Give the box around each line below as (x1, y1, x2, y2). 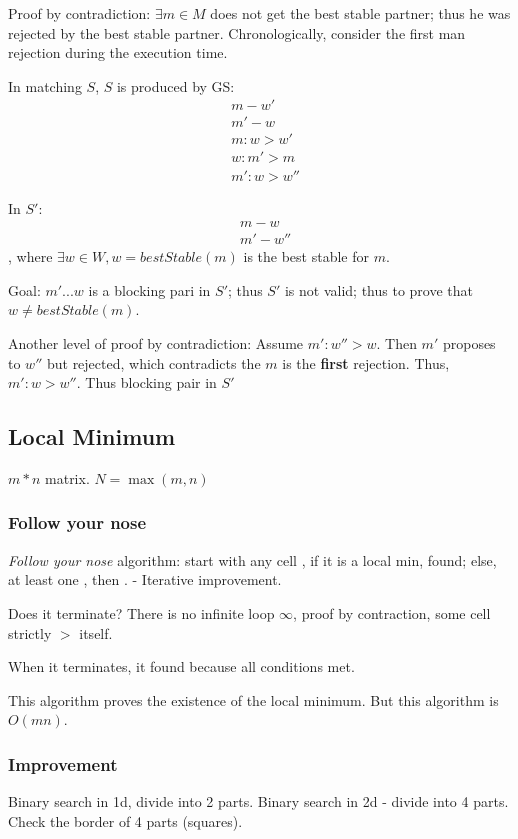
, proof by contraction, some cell (293, 602, 491, 623)
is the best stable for (243, 246, 369, 267)
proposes (442, 332, 496, 353)
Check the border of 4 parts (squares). (8, 810, 243, 831)
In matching (8, 75, 82, 96)
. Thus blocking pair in (76, 372, 217, 393)
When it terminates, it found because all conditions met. (8, 656, 355, 677)
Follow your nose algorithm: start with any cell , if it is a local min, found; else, (8, 549, 497, 570)
